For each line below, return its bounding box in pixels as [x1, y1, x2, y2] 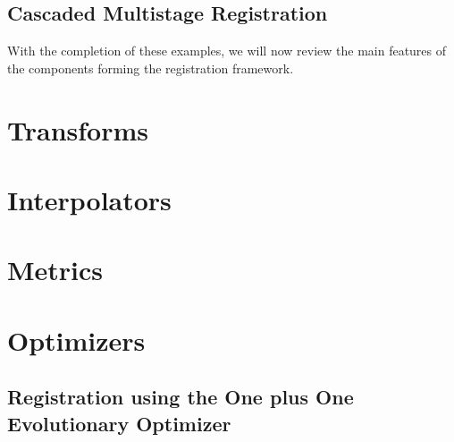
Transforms [7, 111, 148, 148]
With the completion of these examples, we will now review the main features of [7, 41, 447, 60]
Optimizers [7, 321, 146, 358]
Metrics [7, 251, 104, 288]
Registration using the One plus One [7, 383, 354, 411]
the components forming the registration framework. [7, 58, 294, 77]
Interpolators [7, 181, 172, 217]
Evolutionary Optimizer [7, 409, 231, 437]
